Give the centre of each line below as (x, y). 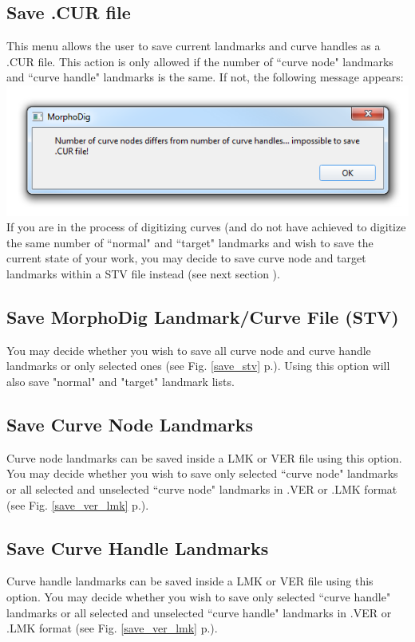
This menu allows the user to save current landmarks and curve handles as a (194, 46)
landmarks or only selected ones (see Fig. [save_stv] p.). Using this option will (198, 366)
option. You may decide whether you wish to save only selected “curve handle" (199, 596)
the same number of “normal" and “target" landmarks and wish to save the (190, 242)
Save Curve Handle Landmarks (138, 547)
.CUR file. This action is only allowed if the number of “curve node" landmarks (200, 61)
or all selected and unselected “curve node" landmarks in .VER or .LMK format (202, 488)
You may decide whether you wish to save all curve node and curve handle (189, 350)
